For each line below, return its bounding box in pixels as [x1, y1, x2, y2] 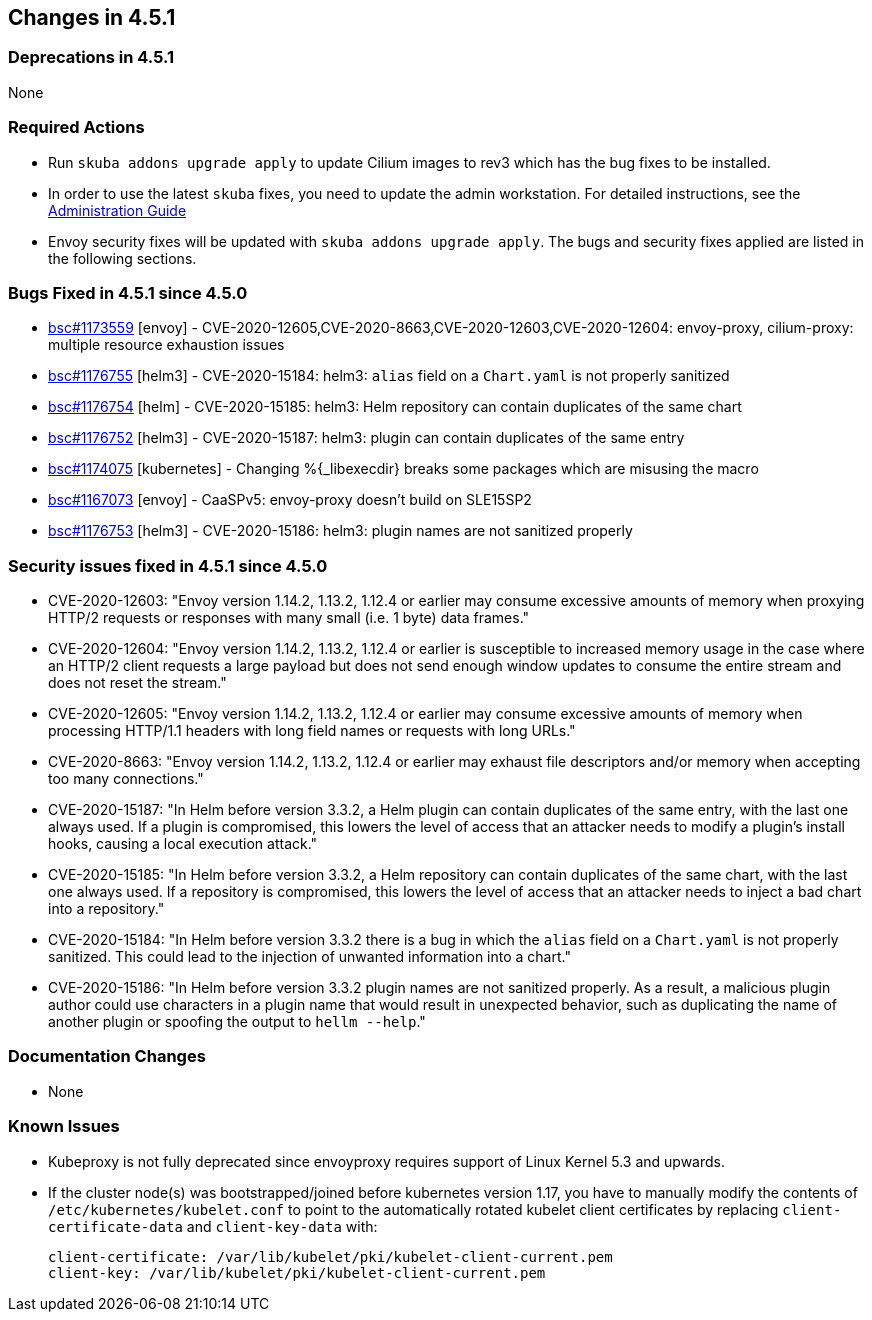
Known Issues [8, 1116, 120, 1137]
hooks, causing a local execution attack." [48, 835, 318, 853]
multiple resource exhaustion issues [48, 336, 285, 354]
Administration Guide [48, 201, 187, 219]
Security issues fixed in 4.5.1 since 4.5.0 [8, 555, 328, 576]
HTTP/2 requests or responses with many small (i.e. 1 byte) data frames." [48, 609, 530, 627]
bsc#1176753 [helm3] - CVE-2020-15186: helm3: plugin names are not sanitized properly [48, 522, 633, 540]
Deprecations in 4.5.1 [8, 47, 175, 68]
